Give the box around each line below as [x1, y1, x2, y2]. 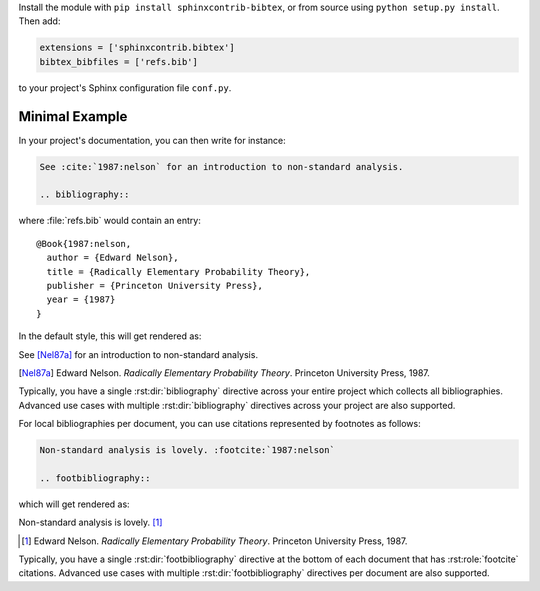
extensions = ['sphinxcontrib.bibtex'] [39, 42, 235, 54]
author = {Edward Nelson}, [46, 252, 179, 264]
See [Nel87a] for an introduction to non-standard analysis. [18, 348, 259, 360]
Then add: [18, 15, 61, 27]
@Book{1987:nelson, [36, 238, 132, 249]
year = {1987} [46, 294, 116, 305]
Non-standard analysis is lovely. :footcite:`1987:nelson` [39, 445, 335, 456]
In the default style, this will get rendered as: [18, 330, 202, 342]
